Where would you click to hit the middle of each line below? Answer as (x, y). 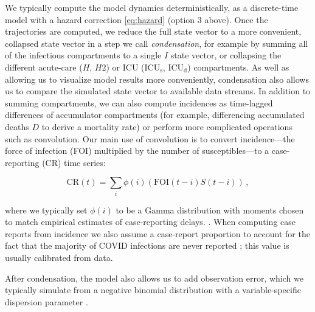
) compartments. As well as (238, 67)
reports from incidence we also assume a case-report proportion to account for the (157, 233)
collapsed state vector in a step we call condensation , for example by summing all (157, 43)
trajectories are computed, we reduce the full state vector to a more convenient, (153, 31)
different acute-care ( (44, 67)
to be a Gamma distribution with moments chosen (210, 210)
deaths (17, 126)
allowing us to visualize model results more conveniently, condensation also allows (157, 79)
